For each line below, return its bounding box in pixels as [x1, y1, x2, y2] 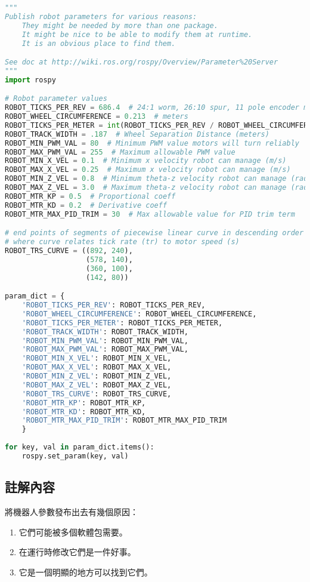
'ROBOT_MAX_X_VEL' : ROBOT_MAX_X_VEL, [21, 363, 172, 372]
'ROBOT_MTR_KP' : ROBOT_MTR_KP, [21, 398, 146, 407]
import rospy [5, 75, 56, 84]
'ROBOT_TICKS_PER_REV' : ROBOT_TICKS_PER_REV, [21, 301, 206, 309]
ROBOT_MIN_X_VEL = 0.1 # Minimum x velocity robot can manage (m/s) [5, 156, 287, 165]
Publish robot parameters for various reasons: [5, 12, 197, 21]
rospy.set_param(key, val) [21, 451, 129, 460]
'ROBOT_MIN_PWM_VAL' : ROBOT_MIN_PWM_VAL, [21, 336, 188, 345]
